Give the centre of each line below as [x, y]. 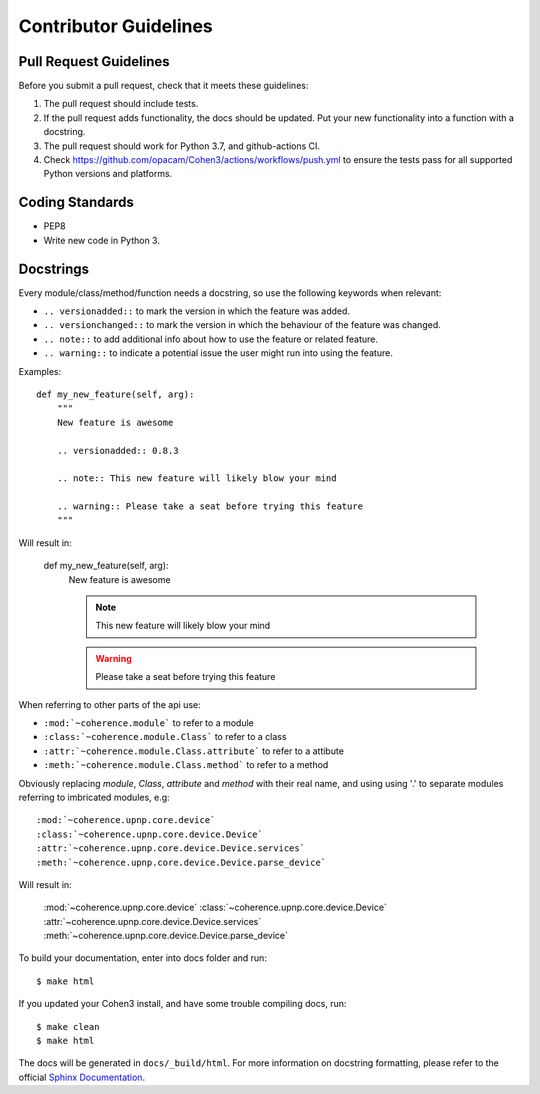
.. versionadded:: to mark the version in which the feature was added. [196, 311]
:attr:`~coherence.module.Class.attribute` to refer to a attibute [194, 751]
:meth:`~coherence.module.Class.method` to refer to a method [186, 765]
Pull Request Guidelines [94, 61]
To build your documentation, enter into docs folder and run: [142, 958]
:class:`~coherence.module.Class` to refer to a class [165, 737]
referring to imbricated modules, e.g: [94, 797]
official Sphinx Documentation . [81, 1077]
